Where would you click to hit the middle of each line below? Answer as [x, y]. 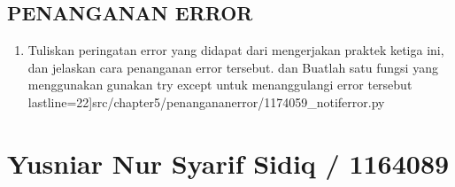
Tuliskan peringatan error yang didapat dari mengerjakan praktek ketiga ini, [236, 50]
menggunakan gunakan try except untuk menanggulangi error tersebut [220, 85]
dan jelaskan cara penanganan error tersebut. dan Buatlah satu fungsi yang [233, 67]
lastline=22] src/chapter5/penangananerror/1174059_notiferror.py [206, 101]
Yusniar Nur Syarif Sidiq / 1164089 [228, 163]
